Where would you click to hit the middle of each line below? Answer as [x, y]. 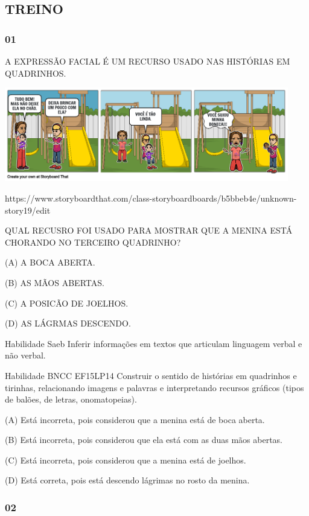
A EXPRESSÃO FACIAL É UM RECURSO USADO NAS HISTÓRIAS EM [148, 61]
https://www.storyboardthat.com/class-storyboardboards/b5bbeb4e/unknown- [151, 198]
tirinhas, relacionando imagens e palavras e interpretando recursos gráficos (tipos [154, 387]
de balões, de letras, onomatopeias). [71, 399]
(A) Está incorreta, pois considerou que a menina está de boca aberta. [135, 419]
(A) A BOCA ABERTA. [50, 262]
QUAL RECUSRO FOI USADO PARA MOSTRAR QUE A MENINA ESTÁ [149, 230]
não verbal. [25, 355]
